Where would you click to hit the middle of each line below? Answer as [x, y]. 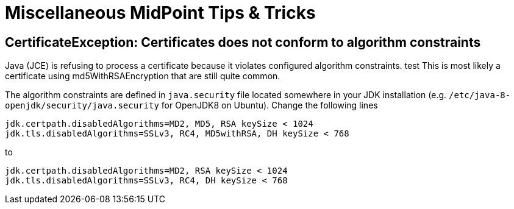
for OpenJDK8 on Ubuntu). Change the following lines [269, 105]
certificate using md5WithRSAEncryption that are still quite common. [143, 76]
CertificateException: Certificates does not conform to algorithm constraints [243, 42]
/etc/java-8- [480, 95]
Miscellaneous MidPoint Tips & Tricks [160, 13]
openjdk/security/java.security [82, 106]
